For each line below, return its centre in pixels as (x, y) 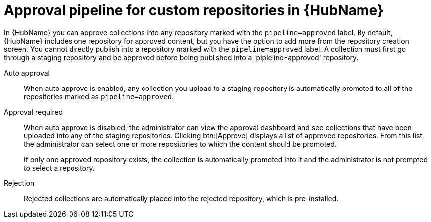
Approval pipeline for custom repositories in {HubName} (194, 10)
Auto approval (27, 73)
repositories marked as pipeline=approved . (99, 96)
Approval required (34, 112)
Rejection (19, 183)
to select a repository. (59, 168)
